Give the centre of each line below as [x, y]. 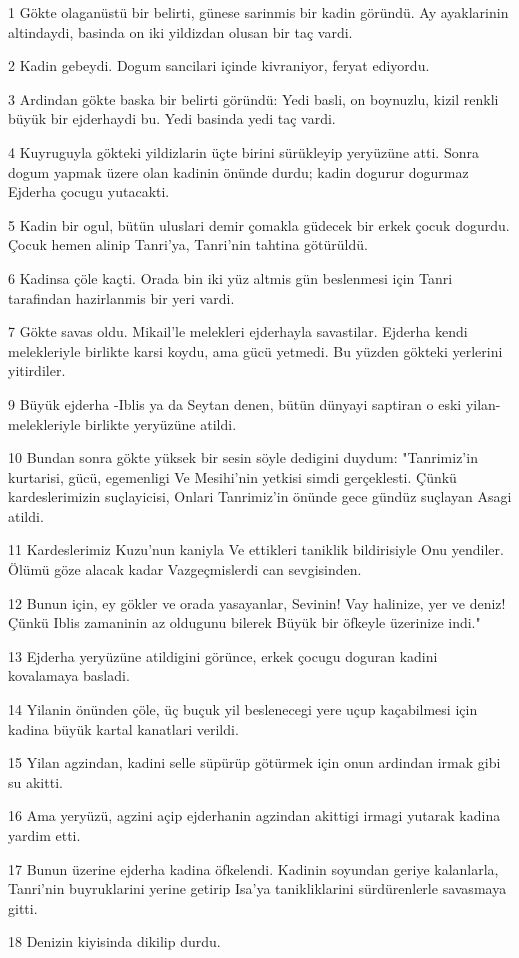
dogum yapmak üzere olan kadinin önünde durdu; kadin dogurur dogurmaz [238, 171]
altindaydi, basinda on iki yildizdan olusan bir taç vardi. [180, 31]
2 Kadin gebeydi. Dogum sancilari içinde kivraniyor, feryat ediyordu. [219, 65]
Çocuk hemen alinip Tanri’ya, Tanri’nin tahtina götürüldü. [188, 244]
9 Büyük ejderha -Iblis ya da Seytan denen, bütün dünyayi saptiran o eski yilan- [254, 403]
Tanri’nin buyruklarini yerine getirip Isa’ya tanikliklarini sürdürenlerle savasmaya [257, 888]
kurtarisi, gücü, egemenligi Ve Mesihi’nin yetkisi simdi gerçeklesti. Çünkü [232, 476]
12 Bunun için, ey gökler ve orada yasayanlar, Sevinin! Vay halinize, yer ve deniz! [257, 602]
